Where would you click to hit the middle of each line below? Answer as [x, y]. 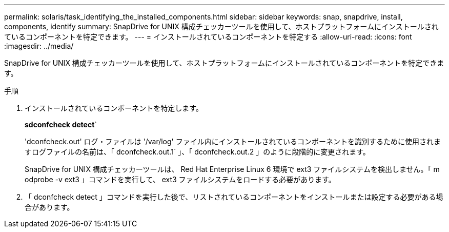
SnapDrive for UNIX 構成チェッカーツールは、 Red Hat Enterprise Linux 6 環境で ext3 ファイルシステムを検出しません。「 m [232, 169]
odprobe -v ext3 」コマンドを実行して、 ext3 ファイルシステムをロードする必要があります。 [180, 179]
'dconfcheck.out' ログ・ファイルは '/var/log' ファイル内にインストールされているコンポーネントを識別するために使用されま [233, 141]
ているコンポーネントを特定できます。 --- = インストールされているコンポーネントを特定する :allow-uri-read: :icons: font [208, 37]
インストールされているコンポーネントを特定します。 [114, 108]
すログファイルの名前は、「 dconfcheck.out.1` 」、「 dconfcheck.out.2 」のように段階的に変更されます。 [197, 152]
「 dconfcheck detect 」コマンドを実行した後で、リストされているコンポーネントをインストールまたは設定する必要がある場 [234, 197]
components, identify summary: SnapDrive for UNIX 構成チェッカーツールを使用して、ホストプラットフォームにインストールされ [221, 26]
